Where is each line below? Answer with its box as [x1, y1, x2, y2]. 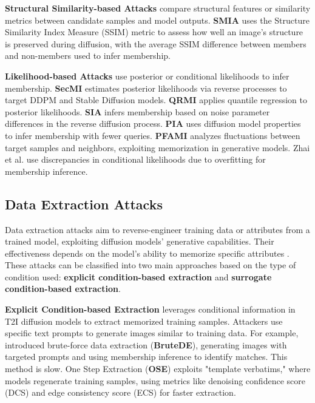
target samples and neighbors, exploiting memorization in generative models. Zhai [5, 141, 310, 154]
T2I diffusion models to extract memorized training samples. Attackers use [5, 314, 283, 327]
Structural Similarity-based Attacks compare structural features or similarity [5, 2, 311, 14]
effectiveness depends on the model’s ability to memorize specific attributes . [5, 246, 290, 259]
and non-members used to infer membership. [5, 49, 171, 62]
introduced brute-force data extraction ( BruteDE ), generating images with [5, 338, 287, 351]
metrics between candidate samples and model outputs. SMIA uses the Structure [5, 13, 310, 26]
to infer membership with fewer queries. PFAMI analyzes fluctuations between [5, 129, 300, 141]
